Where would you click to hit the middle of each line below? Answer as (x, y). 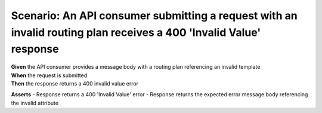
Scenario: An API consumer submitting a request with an (154, 16)
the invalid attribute (35, 103)
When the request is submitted (49, 75)
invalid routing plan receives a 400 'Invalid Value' (136, 32)
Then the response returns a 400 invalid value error (75, 83)
